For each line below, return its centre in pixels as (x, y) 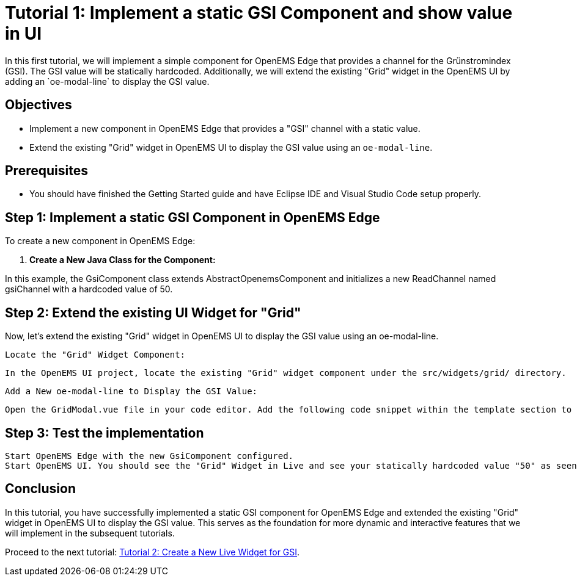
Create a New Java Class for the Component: (123, 260)
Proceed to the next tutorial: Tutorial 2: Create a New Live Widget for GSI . (153, 552)
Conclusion (41, 489)
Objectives (39, 105)
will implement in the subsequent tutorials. (90, 533)
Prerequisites (46, 171)
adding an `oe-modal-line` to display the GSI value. (107, 81)
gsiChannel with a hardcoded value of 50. (89, 289)
